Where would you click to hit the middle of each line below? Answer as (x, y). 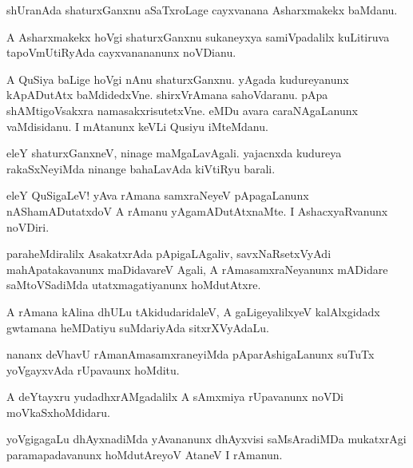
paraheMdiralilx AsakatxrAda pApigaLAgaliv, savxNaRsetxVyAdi (169, 254)
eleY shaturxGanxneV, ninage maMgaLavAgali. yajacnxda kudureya (174, 153)
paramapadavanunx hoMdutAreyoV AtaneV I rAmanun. (145, 455)
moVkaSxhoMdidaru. (58, 412)
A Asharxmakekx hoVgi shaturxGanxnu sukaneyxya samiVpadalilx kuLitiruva (198, 36)
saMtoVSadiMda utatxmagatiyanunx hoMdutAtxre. (134, 285)
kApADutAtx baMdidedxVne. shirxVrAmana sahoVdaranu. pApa (167, 95)
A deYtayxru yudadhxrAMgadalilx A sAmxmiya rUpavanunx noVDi (175, 397)
